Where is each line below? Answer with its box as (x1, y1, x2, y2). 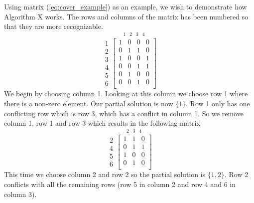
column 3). (4, 189, 37, 199)
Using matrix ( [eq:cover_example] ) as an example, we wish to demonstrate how (4, 1, 247, 11)
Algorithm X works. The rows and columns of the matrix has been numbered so (4, 11, 249, 21)
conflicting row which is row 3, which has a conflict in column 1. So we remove (4, 108, 244, 118)
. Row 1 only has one (186, 98, 250, 109)
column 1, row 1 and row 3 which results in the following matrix (4, 118, 200, 128)
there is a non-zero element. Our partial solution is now (4, 98, 173, 109)
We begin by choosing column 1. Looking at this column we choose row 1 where (4, 88, 248, 99)
